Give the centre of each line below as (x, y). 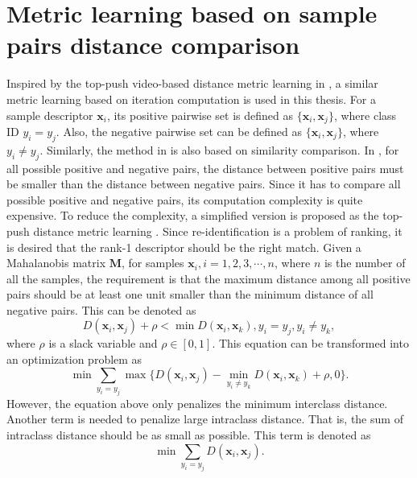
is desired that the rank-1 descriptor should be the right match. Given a (184, 247)
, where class (365, 115)
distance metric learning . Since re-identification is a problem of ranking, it (218, 231)
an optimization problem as (74, 358)
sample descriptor (50, 115)
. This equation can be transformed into (310, 343)
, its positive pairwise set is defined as (200, 115)
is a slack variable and (103, 343)
